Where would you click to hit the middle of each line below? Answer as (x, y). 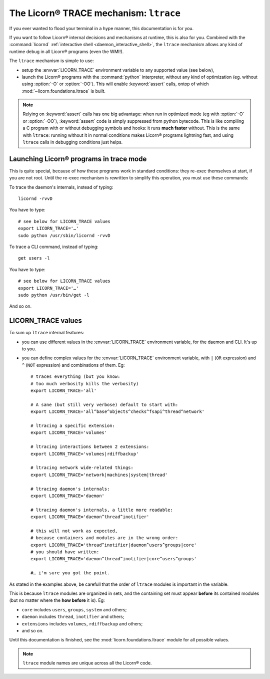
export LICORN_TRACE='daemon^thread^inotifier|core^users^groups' (114, 559)
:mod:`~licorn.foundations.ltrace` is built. (64, 91)
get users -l (34, 258)
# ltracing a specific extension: (73, 425)
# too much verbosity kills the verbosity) (85, 384)
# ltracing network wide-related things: (82, 468)
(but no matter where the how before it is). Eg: (57, 600)
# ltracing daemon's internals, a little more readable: (102, 510)
